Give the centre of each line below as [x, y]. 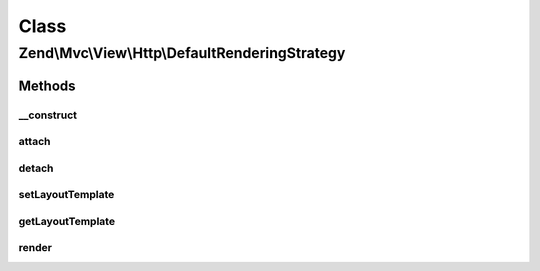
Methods [47, 85]
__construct [48, 115]
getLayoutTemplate [66, 221]
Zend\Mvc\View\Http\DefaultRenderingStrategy [182, 53]
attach [34, 142]
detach [36, 168]
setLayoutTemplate [66, 195]
